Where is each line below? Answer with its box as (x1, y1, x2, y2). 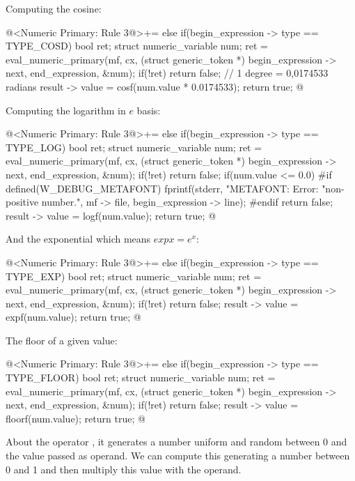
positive (6, 194, 39, 209)
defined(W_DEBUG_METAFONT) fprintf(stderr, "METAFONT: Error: (6, 181, 319, 195)
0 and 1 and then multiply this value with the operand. (6, 461, 242, 476)
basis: (136, 102, 161, 117)
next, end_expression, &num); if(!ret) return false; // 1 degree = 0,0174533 (6, 66, 329, 80)
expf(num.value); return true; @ (6, 310, 141, 324)
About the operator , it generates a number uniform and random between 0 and (6, 434, 347, 449)
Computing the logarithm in (6, 102, 126, 117)
